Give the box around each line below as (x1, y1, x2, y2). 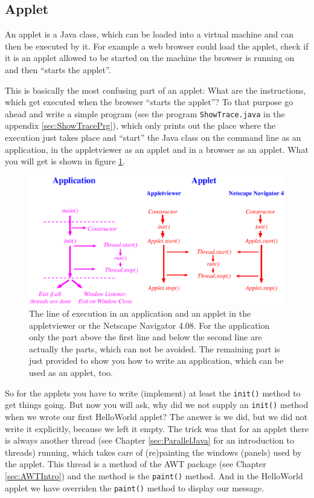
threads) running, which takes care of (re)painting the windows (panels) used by (5, 445, 302, 458)
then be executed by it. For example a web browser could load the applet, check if (5, 39, 309, 52)
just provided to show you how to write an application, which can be (29, 354, 284, 367)
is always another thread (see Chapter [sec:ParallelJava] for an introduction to (5, 434, 294, 447)
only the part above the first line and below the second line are (29, 331, 262, 343)
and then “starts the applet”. (5, 63, 111, 76)
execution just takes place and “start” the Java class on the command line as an (5, 131, 301, 144)
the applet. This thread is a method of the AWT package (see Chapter (5, 458, 266, 470)
